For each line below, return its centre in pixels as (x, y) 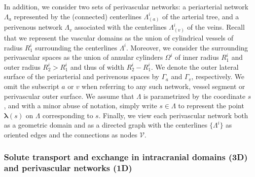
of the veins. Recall (216, 27)
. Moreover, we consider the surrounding (187, 47)
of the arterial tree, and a (200, 16)
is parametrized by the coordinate (194, 96)
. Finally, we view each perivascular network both (173, 115)
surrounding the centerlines (76, 47)
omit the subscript (32, 86)
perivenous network (33, 27)
